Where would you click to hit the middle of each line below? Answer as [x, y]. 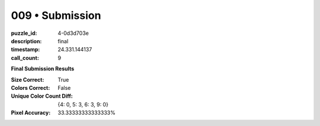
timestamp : [25, 50]
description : [26, 41]
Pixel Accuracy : [31, 113]
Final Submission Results [43, 69]
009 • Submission [56, 15]
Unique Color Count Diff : [42, 96]
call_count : [25, 58]
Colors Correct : [31, 88]
